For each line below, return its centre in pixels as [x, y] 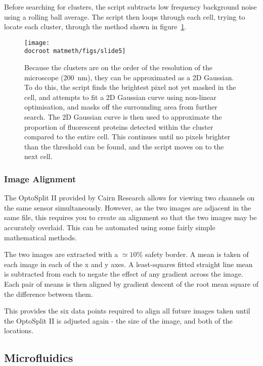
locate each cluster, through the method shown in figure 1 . [95, 27]
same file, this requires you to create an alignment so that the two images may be [130, 217]
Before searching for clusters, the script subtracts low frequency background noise [130, 7]
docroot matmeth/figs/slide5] [75, 51]
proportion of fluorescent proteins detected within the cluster [119, 126]
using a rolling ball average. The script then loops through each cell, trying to [125, 16]
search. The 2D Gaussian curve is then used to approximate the [123, 117]
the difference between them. [49, 294]
